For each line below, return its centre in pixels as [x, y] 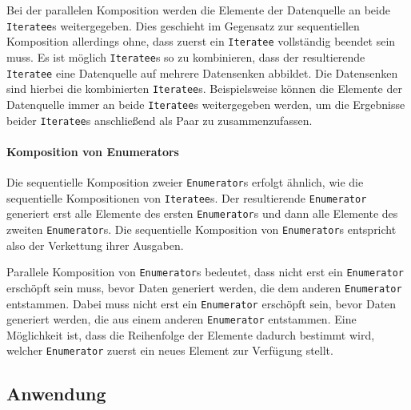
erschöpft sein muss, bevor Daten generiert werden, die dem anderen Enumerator [204, 287]
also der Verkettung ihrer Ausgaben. [95, 245]
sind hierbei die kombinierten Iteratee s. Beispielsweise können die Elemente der [204, 88]
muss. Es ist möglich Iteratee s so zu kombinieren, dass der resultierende [186, 56]
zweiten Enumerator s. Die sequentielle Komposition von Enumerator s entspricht [202, 229]
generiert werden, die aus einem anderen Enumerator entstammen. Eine [182, 319]
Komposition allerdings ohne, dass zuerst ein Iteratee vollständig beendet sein [201, 41]
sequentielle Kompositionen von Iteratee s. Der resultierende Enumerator [187, 197]
